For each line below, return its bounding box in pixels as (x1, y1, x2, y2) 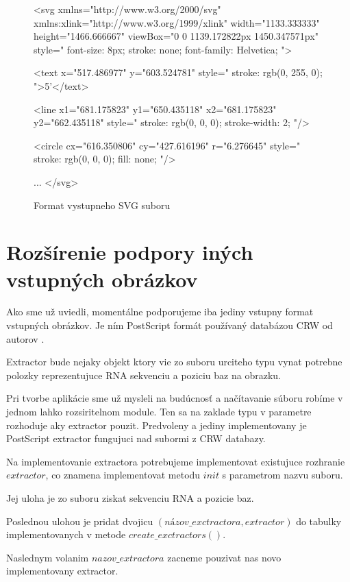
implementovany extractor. (6, 563, 118, 578)
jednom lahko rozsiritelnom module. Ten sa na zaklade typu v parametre (6, 404, 312, 418)
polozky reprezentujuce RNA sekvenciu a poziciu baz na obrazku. (6, 367, 281, 382)
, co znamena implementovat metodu (45, 468, 201, 482)
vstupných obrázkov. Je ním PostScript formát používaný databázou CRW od (6, 318, 333, 332)
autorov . (6, 331, 45, 345)
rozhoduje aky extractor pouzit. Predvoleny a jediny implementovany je (6, 417, 307, 432)
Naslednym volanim (6, 550, 89, 564)
